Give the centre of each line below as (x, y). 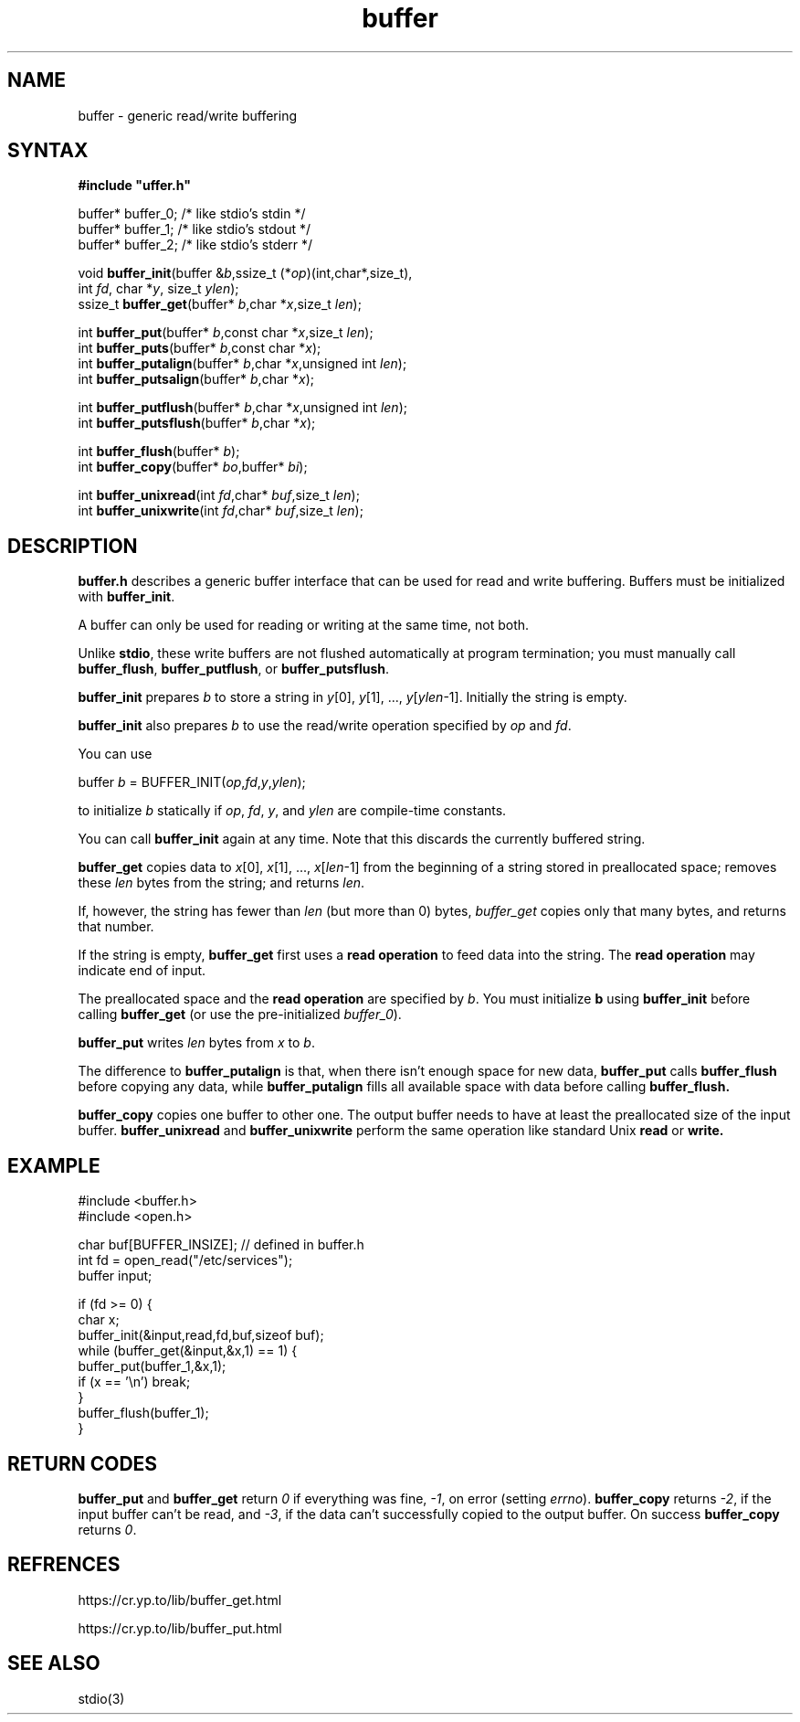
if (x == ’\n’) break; (134, 1382)
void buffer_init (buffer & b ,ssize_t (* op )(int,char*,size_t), (245, 273)
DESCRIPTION (73, 546)
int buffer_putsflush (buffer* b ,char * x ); (197, 423)
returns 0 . (107, 1529)
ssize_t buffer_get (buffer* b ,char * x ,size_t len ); (220, 304)
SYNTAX (48, 151)
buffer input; (115, 1276)
